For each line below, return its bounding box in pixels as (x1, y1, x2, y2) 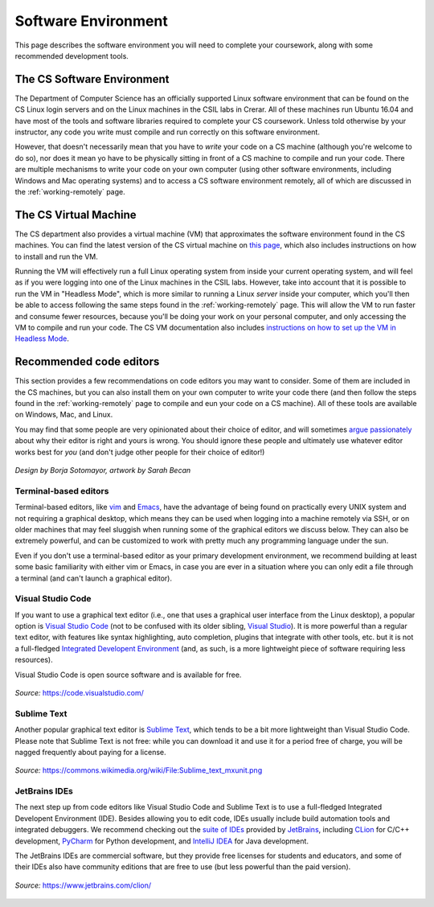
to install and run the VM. (14, 252, 98, 261)
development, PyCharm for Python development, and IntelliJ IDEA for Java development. (14, 836, 309, 846)
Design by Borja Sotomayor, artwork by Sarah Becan (14, 466, 191, 475)
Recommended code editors (14, 355, 160, 369)
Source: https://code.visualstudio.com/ (14, 688, 144, 697)
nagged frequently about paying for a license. (14, 747, 166, 757)
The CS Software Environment (14, 72, 170, 86)
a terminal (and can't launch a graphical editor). (14, 573, 173, 583)
